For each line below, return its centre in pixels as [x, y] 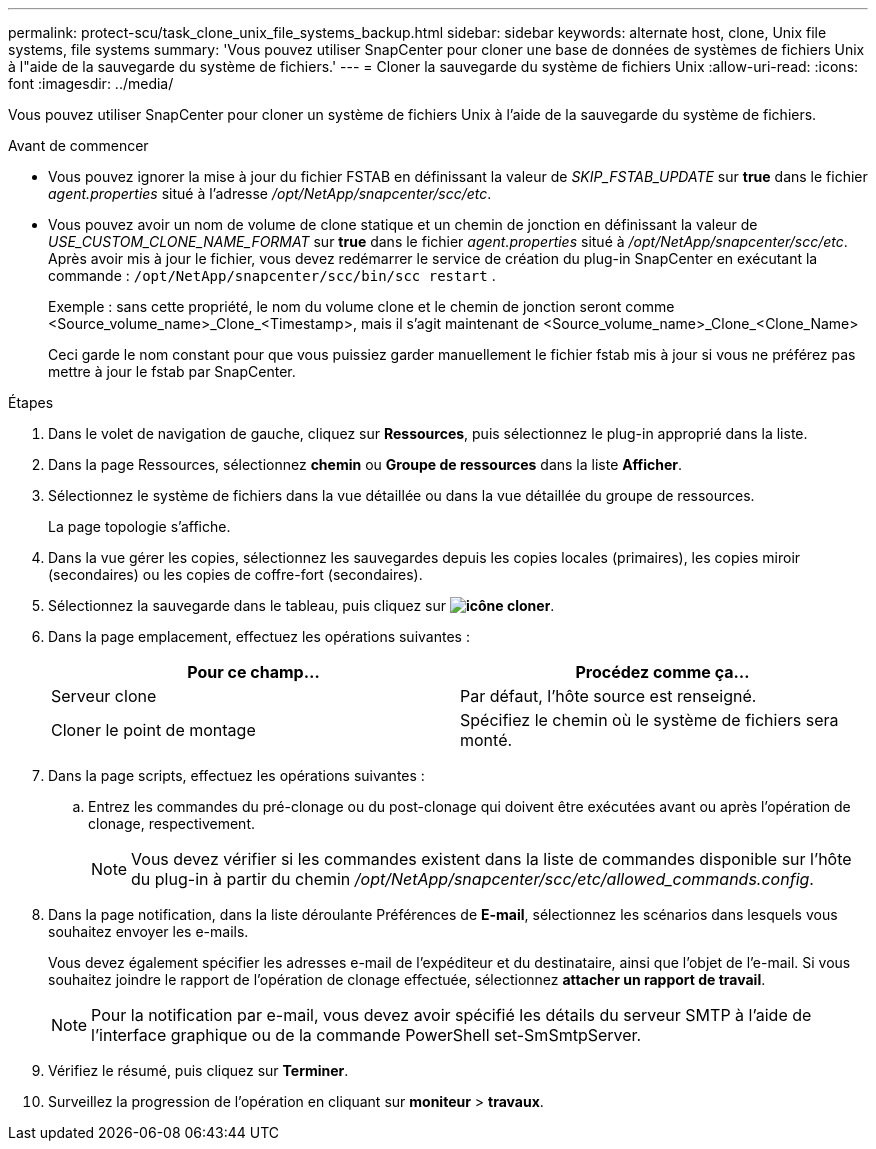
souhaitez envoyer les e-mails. [148, 931]
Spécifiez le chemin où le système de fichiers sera [649, 720]
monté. [486, 740]
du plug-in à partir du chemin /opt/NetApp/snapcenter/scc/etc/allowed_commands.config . [472, 879]
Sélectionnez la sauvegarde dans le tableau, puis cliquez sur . [301, 605]
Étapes [31, 402]
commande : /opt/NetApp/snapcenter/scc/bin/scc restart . [272, 275]
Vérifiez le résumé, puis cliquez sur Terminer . [198, 1070]
